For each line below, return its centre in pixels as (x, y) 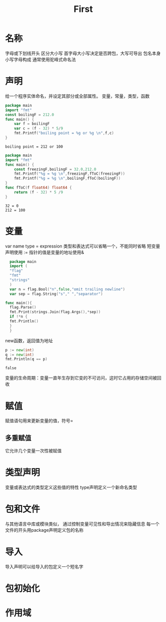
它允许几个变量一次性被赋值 (33, 451)
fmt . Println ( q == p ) (27, 359)
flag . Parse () (23, 308)
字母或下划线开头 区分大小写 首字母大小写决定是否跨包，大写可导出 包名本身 (83, 53)
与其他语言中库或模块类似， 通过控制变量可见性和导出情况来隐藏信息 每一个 (82, 524)
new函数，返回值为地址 (29, 340)
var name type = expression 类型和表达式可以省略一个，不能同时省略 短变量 (83, 246)
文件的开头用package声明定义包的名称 (44, 530)
